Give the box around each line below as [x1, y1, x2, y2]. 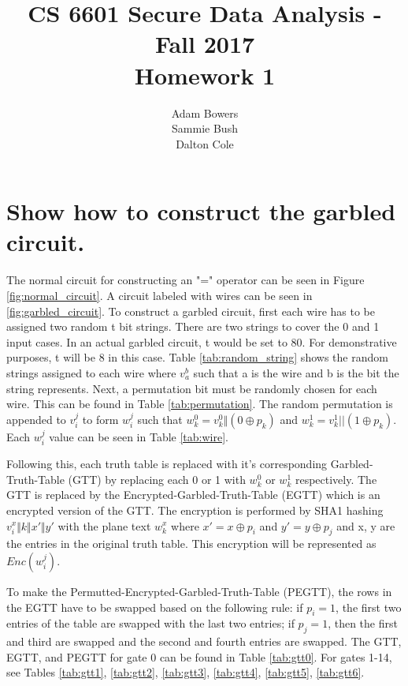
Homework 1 [134, 58, 276, 91]
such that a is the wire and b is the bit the [193, 364, 399, 380]
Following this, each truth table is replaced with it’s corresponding [6, 455, 328, 472]
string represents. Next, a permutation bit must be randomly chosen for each [6, 380, 377, 396]
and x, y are [336, 517, 395, 534]
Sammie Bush [172, 120, 238, 137]
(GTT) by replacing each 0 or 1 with [68, 470, 246, 487]
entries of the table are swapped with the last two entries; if [6, 615, 295, 632]
